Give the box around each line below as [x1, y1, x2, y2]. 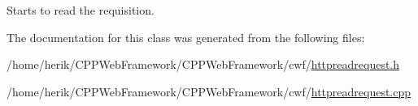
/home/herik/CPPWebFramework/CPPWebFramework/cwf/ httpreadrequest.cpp [7, 83, 411, 100]
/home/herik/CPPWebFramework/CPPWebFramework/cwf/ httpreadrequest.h [7, 56, 400, 73]
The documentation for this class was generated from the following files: [7, 28, 365, 45]
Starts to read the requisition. [7, 2, 155, 18]
